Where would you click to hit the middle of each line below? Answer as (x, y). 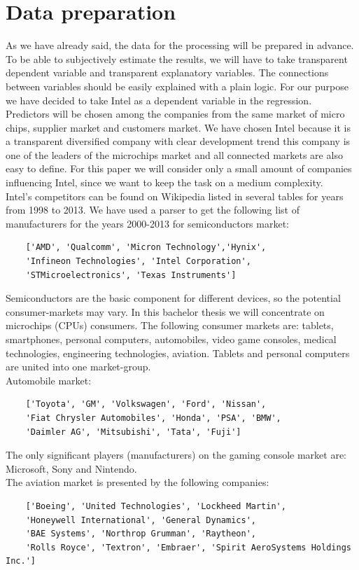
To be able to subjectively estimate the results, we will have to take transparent (177, 58)
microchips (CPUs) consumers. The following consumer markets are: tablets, (170, 325)
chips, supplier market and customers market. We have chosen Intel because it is (178, 127)
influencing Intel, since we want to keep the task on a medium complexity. (164, 182)
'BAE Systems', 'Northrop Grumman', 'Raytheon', (141, 534)
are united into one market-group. (78, 367)
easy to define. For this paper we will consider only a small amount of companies (179, 168)
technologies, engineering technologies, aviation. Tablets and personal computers (178, 353)
